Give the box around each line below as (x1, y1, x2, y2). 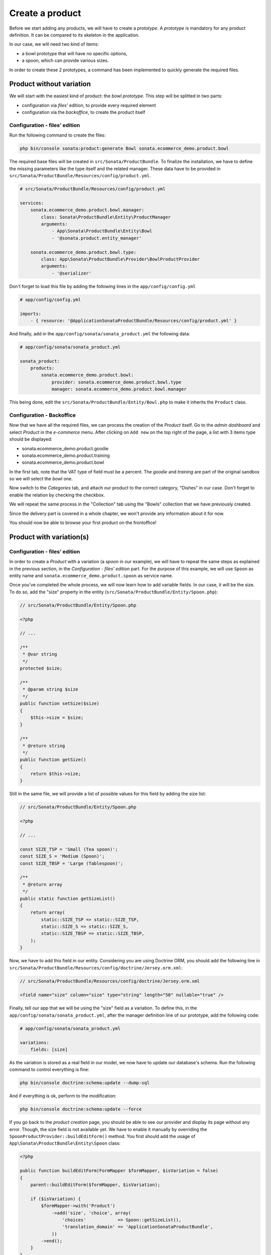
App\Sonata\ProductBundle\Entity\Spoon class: (9, 1140, 120, 1147)
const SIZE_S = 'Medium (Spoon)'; (20, 853, 105, 859)
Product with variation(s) (9, 533, 89, 541)
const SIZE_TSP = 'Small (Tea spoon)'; (20, 846, 118, 852)
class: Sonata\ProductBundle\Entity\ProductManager (41, 214, 171, 220)
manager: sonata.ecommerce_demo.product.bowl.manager (51, 387, 187, 392)
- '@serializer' (51, 270, 92, 276)
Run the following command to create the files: (9, 132, 106, 138)
